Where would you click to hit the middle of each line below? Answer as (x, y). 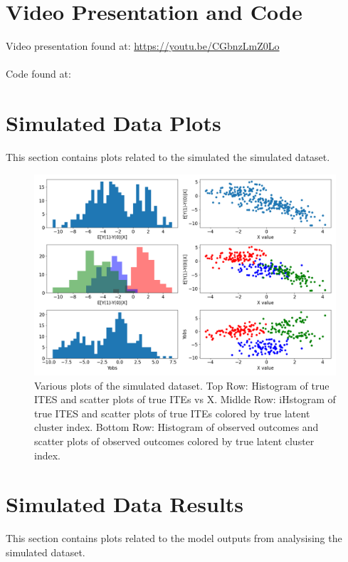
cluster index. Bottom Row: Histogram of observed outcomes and (176, 427)
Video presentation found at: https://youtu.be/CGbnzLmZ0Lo (143, 46)
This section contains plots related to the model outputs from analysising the (174, 538)
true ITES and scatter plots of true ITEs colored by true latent (172, 413)
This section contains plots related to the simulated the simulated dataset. (168, 157)
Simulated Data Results (125, 504)
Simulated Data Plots (114, 123)
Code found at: (38, 74)
